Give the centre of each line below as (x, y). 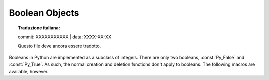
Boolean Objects (44, 13)
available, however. (29, 71)
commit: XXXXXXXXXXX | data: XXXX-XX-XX (65, 37)
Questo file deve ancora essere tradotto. (60, 46)
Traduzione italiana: (39, 28)
